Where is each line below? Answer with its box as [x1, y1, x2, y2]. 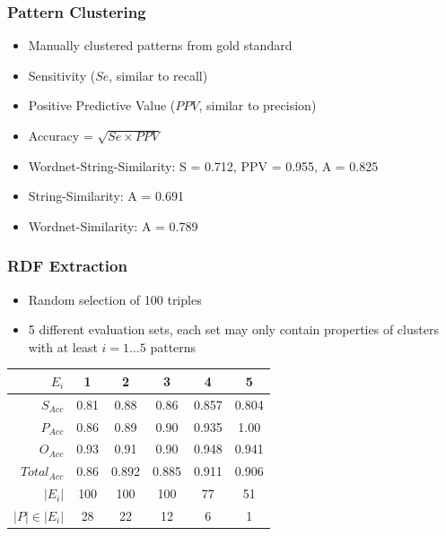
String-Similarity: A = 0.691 [28, 186, 184, 205]
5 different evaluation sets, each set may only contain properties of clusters [28, 320, 439, 339]
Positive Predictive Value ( [28, 96, 176, 115]
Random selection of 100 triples [28, 290, 202, 308]
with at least [28, 337, 98, 356]
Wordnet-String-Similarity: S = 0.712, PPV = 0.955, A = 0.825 [28, 156, 379, 175]
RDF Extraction [7, 255, 127, 277]
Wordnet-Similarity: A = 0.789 [28, 216, 198, 235]
